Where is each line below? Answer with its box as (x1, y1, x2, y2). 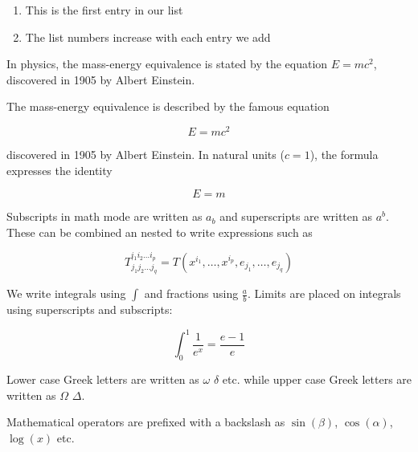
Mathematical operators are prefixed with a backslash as (6, 413, 285, 430)
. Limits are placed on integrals (248, 285, 401, 302)
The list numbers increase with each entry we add (25, 28, 271, 45)
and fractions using (144, 285, 239, 302)
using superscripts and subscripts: (6, 301, 173, 318)
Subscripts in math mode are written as (6, 208, 203, 225)
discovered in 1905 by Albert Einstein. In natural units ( (6, 146, 285, 163)
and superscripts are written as (219, 208, 372, 225)
